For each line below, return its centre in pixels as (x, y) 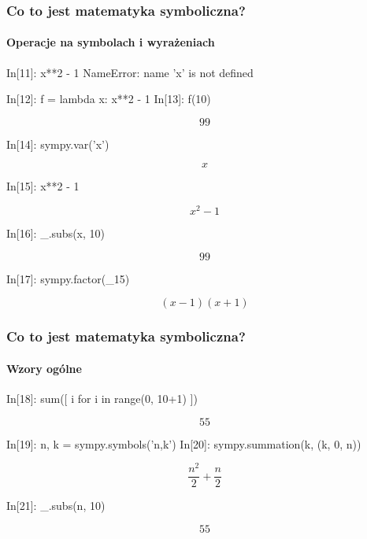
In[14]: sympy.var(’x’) (58, 144)
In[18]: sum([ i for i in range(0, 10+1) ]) (102, 398)
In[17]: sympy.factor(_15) (68, 278)
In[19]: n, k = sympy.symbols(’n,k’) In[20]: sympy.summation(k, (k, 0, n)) (184, 443)
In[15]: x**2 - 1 (43, 186)
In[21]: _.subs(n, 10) (56, 506)
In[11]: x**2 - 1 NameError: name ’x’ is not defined (130, 72)
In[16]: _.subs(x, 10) (56, 233)
